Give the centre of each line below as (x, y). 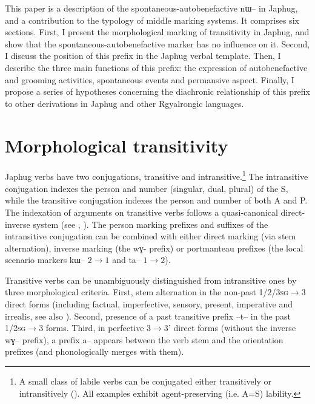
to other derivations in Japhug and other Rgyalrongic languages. (124, 103)
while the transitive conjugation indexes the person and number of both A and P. (156, 200)
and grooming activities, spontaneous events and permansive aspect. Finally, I (150, 79)
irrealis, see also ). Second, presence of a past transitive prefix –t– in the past (148, 316)
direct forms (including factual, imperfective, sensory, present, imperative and (149, 304)
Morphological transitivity (117, 145)
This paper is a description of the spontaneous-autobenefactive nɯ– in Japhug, (151, 8)
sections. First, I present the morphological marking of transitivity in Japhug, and (157, 32)
